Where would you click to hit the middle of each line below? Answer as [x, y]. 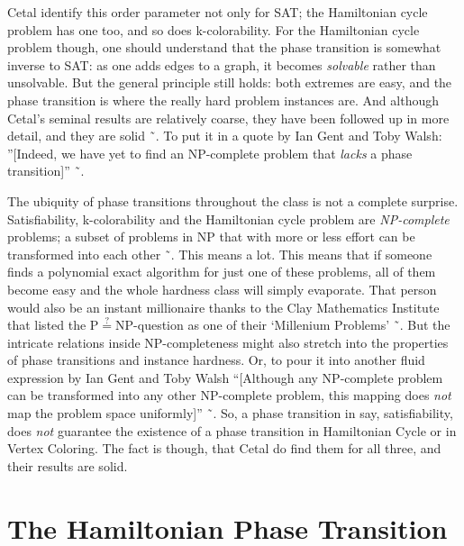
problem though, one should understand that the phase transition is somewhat [224, 47]
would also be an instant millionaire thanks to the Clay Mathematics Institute [223, 307]
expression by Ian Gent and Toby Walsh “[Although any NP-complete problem [225, 377]
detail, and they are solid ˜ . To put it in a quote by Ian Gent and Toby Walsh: [225, 136]
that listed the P [53, 325]
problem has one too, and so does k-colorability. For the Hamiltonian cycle [214, 29]
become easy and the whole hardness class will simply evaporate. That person [222, 289]
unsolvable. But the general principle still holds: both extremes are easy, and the [230, 82]
